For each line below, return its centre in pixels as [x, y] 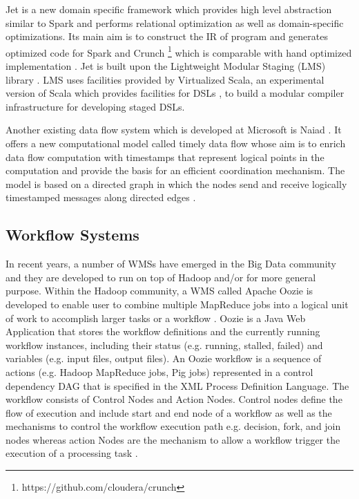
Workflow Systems [72, 235]
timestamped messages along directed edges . [101, 197]
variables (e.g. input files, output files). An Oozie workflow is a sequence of [164, 358]
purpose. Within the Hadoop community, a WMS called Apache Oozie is [159, 291]
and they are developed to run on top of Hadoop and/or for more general [161, 277]
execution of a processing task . [72, 453]
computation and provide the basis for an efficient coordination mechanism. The [175, 170]
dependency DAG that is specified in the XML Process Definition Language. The [177, 385]
